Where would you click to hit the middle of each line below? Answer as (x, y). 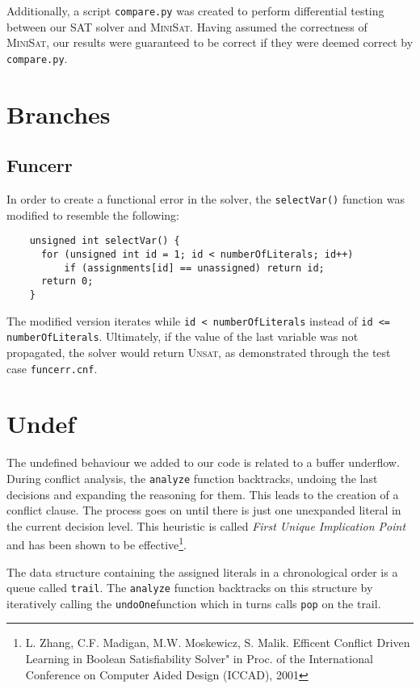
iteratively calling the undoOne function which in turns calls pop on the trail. (194, 603)
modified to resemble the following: (93, 214)
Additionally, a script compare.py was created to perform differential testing (195, 11)
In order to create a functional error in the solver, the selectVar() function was (206, 199)
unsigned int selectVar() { (105, 241)
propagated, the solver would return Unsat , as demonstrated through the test (199, 352)
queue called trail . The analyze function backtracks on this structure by (190, 588)
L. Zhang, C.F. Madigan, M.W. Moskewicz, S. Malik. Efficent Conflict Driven (218, 643)
